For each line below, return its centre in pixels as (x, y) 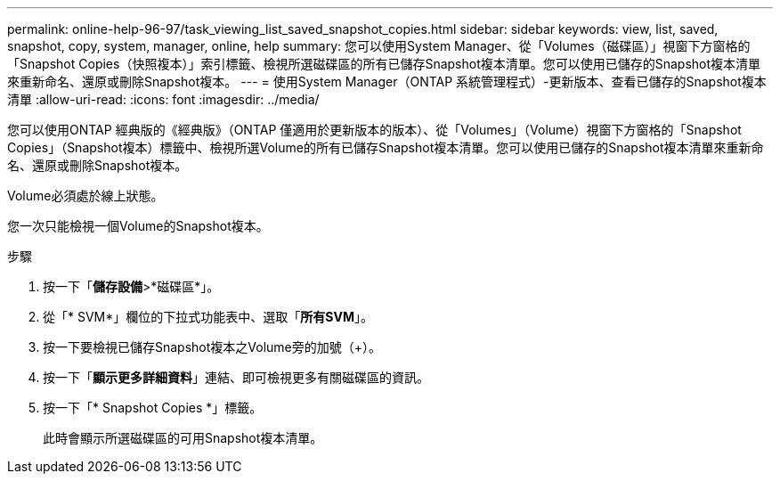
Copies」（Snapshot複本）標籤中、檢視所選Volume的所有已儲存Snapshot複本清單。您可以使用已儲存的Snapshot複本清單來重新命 (386, 147)
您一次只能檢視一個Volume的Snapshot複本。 (138, 226)
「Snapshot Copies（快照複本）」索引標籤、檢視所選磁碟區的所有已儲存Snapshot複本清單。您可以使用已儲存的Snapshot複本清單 (384, 64)
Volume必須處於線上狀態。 (85, 196)
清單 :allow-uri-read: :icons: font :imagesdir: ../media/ (163, 99)
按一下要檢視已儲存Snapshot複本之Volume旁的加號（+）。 (212, 347)
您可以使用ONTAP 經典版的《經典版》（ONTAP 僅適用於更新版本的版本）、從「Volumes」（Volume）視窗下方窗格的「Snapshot (374, 130)
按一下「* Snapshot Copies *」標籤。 (153, 408)
